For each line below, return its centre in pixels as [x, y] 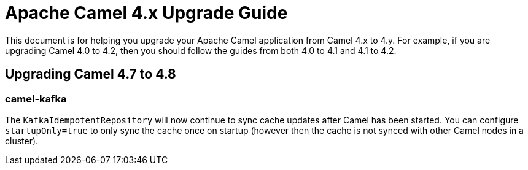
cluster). [22, 141]
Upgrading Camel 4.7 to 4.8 [91, 74]
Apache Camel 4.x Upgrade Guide [146, 13]
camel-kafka [36, 99]
